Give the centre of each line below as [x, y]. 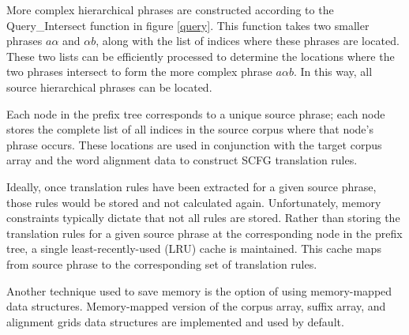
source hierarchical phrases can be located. [109, 87]
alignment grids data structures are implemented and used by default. [175, 321]
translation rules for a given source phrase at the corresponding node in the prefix [204, 233]
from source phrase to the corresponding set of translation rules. [162, 263]
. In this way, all [333, 72]
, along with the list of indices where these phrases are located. [248, 41]
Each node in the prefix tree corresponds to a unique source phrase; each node [196, 113]
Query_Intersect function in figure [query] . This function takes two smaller [188, 25]
